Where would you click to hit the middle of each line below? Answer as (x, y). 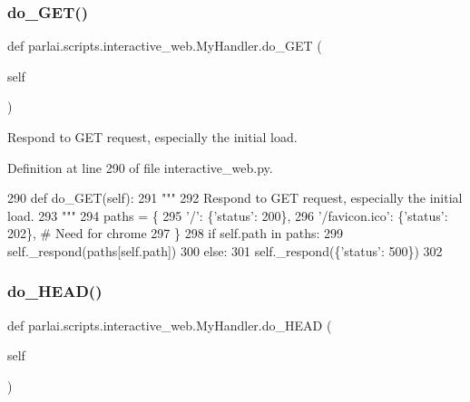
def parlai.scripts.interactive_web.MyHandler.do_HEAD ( (170, 325)
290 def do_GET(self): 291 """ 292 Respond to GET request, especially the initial (235, 198)
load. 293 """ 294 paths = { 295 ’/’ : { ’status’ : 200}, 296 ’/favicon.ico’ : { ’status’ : (228, 215)
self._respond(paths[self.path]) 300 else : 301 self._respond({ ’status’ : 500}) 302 (225, 250)
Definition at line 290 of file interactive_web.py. (140, 167)
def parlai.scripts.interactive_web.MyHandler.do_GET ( (165, 46)
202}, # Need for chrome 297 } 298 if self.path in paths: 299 (176, 233)
